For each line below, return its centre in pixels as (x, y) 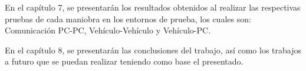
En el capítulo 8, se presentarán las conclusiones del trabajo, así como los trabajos (153, 50)
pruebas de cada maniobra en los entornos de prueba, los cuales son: (128, 18)
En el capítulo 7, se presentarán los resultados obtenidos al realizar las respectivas (153, 7)
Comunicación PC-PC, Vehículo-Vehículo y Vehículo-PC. (108, 30)
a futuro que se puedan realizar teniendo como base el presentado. (124, 61)
